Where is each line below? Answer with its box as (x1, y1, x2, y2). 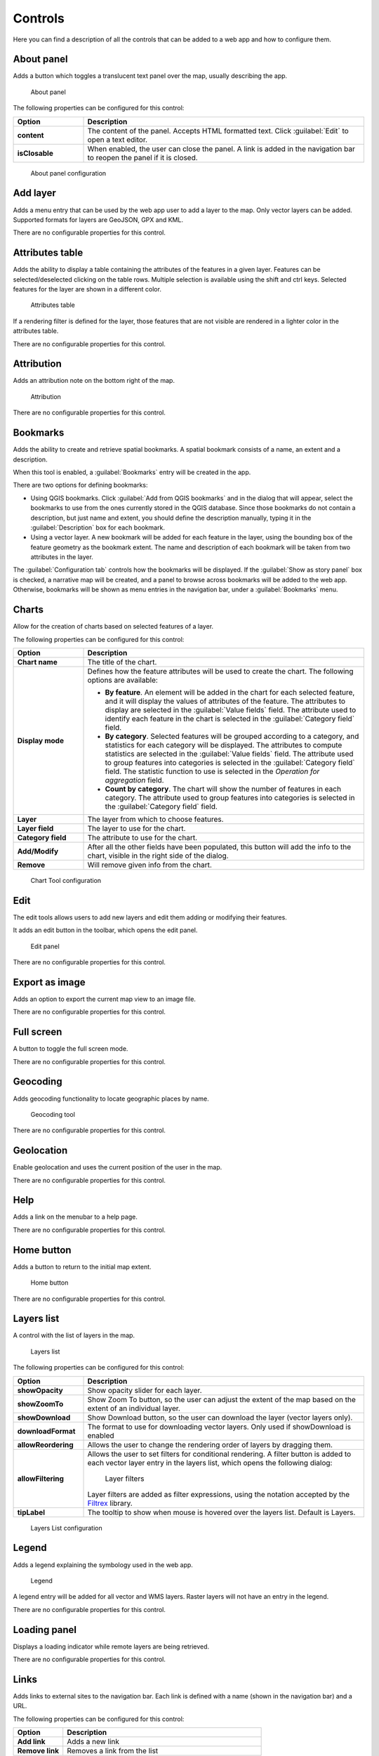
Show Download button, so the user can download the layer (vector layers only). (87, 1413, 353, 1422)
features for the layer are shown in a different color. (13, 285, 161, 293)
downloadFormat (17, 1426, 76, 1436)
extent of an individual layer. (87, 1403, 180, 1413)
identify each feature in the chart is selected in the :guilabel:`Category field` (105, 714, 354, 723)
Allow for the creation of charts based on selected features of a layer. (13, 622, 214, 631)
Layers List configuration (30, 1524, 103, 1532)
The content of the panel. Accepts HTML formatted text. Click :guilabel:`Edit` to (87, 126, 349, 136)
